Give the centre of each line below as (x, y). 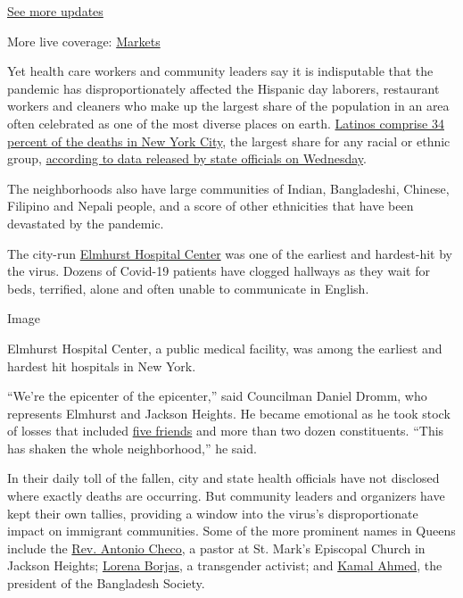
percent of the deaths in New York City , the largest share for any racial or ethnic (229, 141)
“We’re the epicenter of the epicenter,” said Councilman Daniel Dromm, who (217, 396)
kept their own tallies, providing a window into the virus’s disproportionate (213, 513)
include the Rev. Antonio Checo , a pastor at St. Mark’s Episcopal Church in (216, 548)
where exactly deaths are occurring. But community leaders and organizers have (226, 496)
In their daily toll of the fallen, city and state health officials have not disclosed (223, 478)
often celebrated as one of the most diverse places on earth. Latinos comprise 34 (226, 123)
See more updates (55, 11)
